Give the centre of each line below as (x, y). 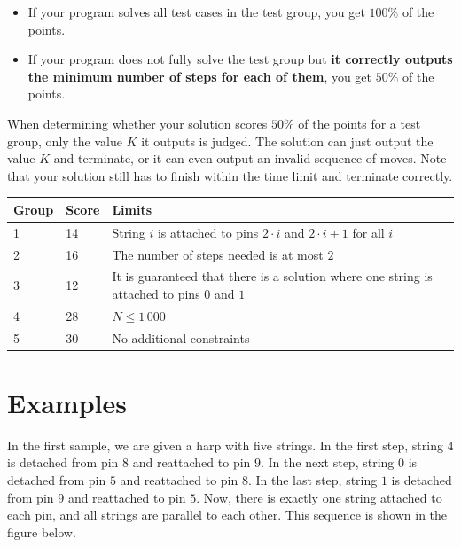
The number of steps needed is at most (218, 254)
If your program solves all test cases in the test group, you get (196, 12)
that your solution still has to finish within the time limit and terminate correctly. (230, 175)
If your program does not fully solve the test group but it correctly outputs (240, 59)
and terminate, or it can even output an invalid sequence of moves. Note (250, 158)
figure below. (42, 531)
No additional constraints (181, 337)
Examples (67, 402)
